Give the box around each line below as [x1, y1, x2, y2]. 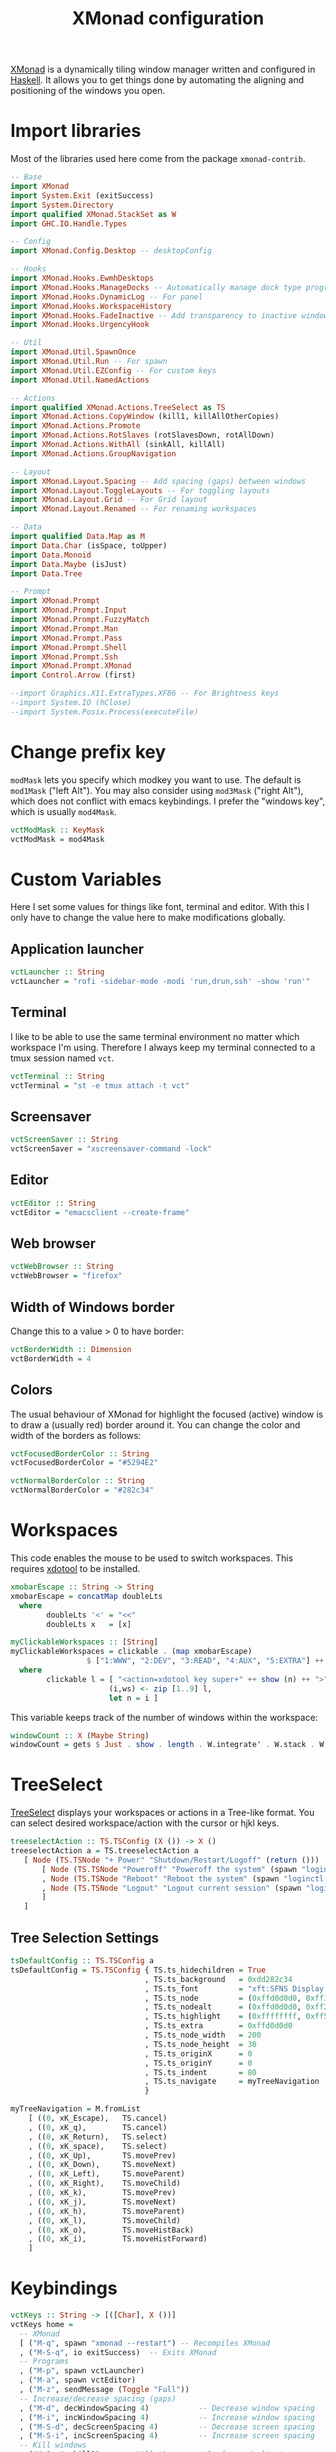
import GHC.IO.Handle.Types [10, 218, 128, 229]
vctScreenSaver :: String [10, 1135, 118, 1145]
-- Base [10, 172, 43, 182]
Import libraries [10, 120, 142, 142]
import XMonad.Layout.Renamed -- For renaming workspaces [10, 504, 257, 514]
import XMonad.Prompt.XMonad [10, 661, 132, 671]
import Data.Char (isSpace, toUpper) [10, 540, 168, 551]
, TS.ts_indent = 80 [144, 2067, 257, 2077]
